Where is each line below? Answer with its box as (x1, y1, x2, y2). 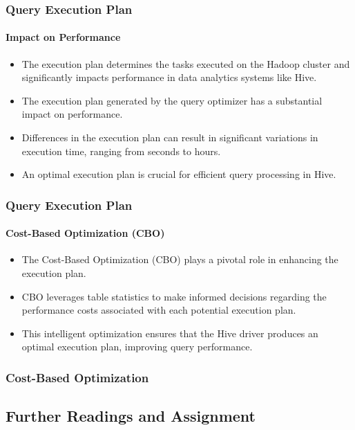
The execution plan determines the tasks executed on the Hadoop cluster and (21, 56, 350, 71)
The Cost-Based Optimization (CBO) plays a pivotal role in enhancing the (21, 252, 338, 267)
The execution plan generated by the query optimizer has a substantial (21, 93, 323, 107)
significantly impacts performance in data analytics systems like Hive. (21, 70, 317, 84)
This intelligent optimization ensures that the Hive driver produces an (21, 325, 318, 340)
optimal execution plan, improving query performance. (21, 339, 253, 354)
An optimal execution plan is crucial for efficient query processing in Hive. (21, 167, 336, 181)
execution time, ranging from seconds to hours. (21, 143, 221, 158)
